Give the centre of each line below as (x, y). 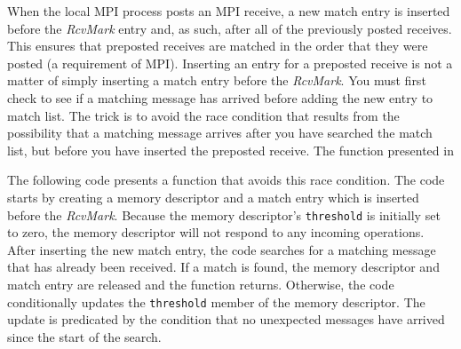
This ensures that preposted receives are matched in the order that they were (218, 46)
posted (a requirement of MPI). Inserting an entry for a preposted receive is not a (230, 63)
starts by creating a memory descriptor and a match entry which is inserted (213, 197)
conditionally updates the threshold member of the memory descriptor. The (216, 301)
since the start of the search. (84, 336)
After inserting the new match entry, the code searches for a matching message (222, 249)
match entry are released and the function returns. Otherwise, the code (201, 284)
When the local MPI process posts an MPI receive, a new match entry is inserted (229, 11)
